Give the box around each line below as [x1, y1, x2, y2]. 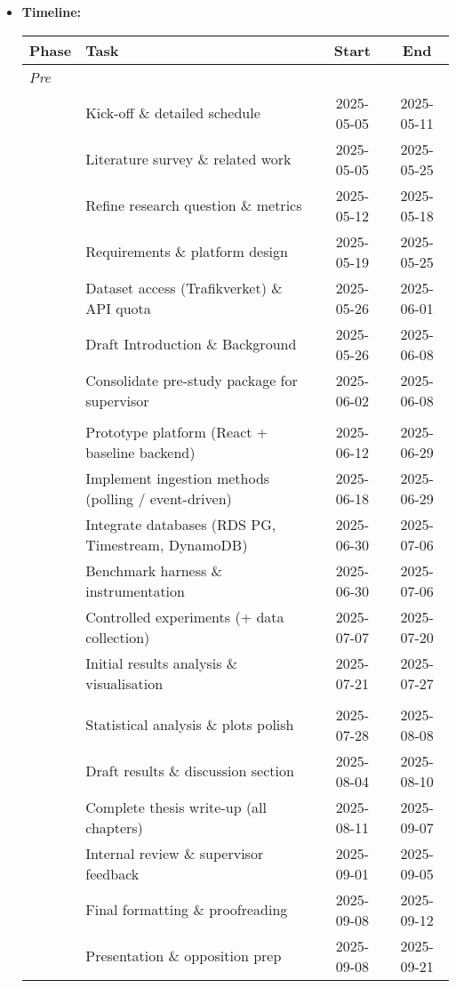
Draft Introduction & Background [85, 333, 297, 355]
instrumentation [85, 580, 185, 601]
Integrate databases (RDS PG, [85, 513, 276, 534]
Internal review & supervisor [85, 842, 264, 863]
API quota [85, 297, 151, 318]
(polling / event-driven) [85, 487, 232, 509]
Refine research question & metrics [85, 195, 302, 216]
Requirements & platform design [85, 241, 288, 262]
